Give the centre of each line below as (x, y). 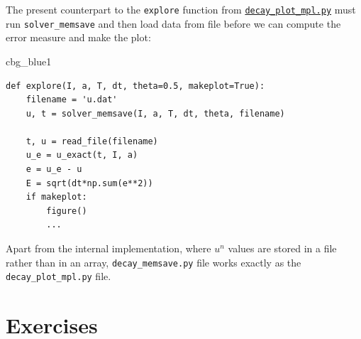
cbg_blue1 (29, 61)
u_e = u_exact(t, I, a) (82, 155)
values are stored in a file (282, 248)
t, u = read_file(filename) (92, 141)
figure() (67, 211)
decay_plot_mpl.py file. (59, 276)
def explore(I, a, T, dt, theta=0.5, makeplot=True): (135, 86)
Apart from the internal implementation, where (109, 248)
